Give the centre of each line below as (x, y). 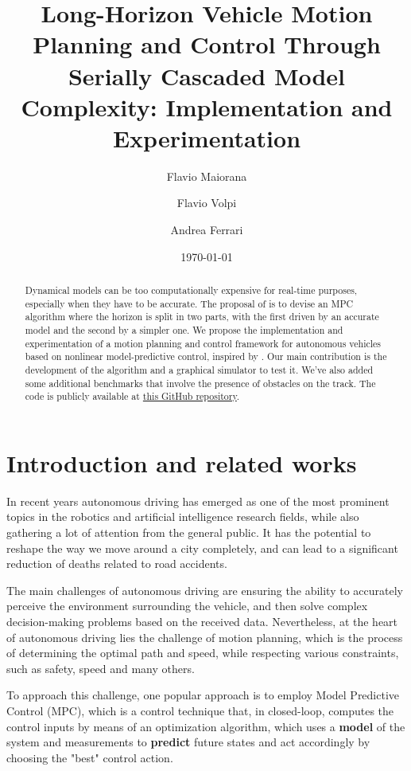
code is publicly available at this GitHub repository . (132, 396)
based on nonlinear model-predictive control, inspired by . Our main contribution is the (206, 356)
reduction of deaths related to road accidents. (117, 564)
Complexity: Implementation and (207, 106)
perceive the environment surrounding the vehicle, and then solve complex (187, 606)
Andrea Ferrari (207, 230)
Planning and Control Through (207, 44)
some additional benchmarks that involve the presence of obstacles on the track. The (200, 383)
